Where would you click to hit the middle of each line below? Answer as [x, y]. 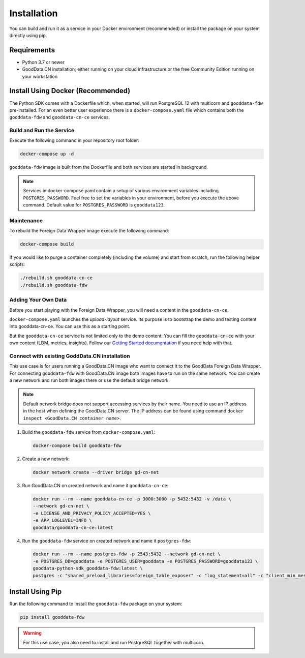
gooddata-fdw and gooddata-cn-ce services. [60, 117]
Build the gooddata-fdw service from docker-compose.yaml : [89, 432]
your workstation [40, 76]
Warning [32, 633]
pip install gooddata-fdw [52, 617]
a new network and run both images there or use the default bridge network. [90, 380]
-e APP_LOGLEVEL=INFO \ [63, 520]
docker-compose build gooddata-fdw [77, 446]
